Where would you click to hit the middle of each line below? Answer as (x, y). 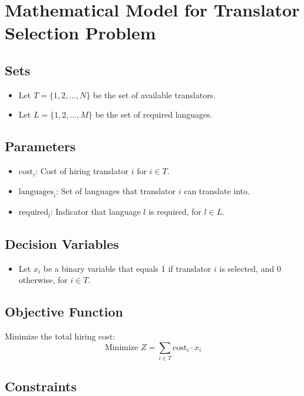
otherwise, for (43, 280)
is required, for (175, 211)
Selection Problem (80, 33)
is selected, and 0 (250, 268)
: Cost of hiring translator (82, 171)
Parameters (40, 146)
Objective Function (64, 312)
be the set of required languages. (154, 114)
